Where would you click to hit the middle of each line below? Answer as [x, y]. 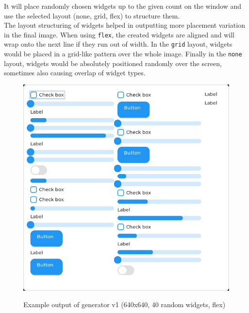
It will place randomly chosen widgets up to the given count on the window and [123, 6]
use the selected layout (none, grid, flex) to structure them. [92, 15]
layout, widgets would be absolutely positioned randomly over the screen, [113, 63]
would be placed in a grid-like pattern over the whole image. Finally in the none [123, 54]
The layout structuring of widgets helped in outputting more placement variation [124, 25]
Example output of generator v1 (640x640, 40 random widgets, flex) [124, 304]
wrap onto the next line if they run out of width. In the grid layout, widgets [118, 44]
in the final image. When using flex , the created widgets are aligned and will [119, 34]
